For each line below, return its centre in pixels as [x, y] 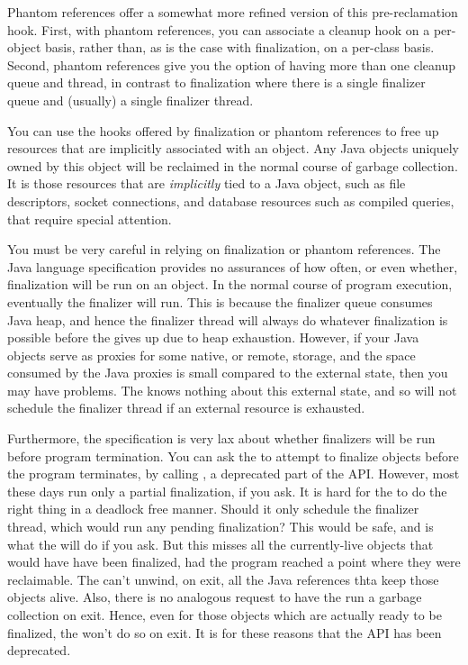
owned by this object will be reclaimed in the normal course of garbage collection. [233, 165]
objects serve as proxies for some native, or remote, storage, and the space [211, 355]
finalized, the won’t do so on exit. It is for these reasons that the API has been [225, 632]
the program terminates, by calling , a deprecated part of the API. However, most [234, 474]
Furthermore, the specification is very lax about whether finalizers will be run [221, 438]
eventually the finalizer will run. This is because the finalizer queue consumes [220, 301]
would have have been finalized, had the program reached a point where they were [234, 562]
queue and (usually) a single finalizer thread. [130, 100]
